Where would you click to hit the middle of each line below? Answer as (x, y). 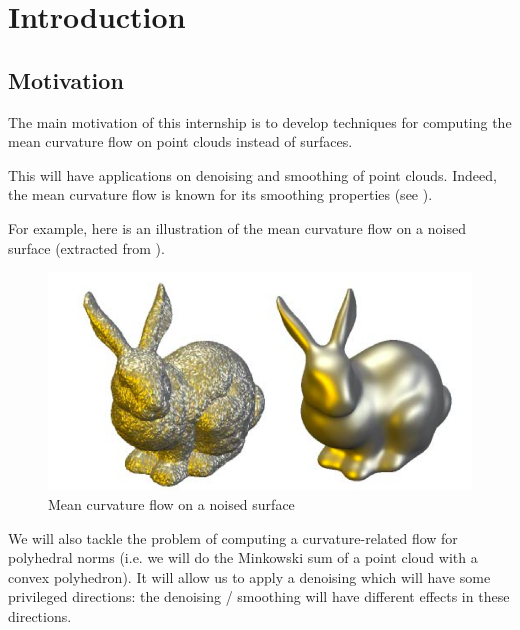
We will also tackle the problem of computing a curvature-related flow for (233, 537)
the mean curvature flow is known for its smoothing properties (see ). (220, 194)
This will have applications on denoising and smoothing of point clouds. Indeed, (252, 174)
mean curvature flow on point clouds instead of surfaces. (180, 141)
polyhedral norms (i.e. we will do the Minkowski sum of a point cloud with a (243, 557)
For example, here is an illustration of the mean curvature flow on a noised (237, 227)
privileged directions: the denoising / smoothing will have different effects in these (259, 596)
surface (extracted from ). (86, 247)
